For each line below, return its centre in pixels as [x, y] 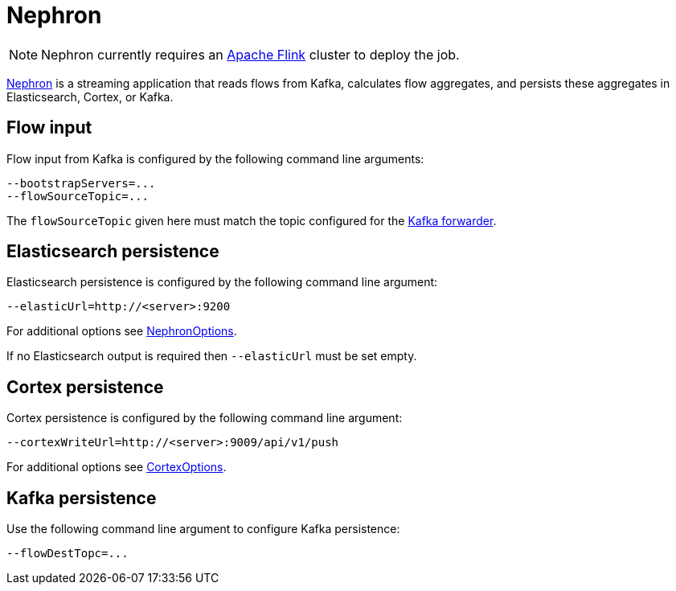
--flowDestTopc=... [68, 554]
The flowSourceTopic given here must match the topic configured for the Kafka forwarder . [252, 220]
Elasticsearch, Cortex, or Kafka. [90, 96]
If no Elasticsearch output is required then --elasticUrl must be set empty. [212, 356]
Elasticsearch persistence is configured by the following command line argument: [222, 282]
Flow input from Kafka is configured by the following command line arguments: [215, 158]
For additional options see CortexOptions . [117, 467]
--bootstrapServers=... [81, 183]
